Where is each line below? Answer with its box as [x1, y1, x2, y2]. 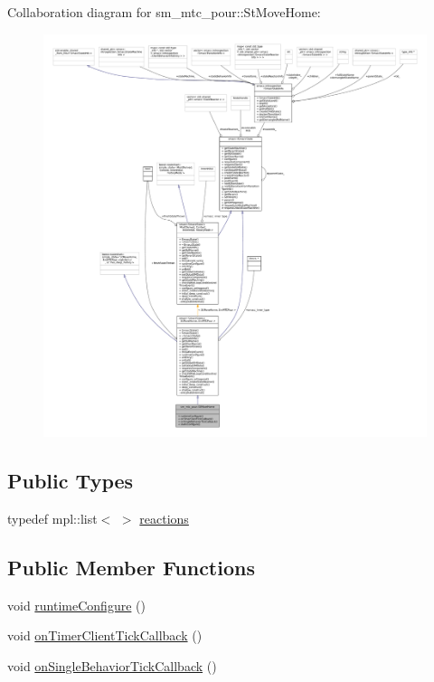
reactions [139, 508, 189, 527]
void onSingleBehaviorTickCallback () [7, 656, 217, 675]
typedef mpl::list [7, 508, 98, 527]
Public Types [7, 466, 134, 494]
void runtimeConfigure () [7, 595, 146, 614]
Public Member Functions [7, 553, 255, 581]
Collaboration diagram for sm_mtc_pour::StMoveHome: [7, 3, 321, 21]
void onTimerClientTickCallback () [7, 626, 203, 645]
